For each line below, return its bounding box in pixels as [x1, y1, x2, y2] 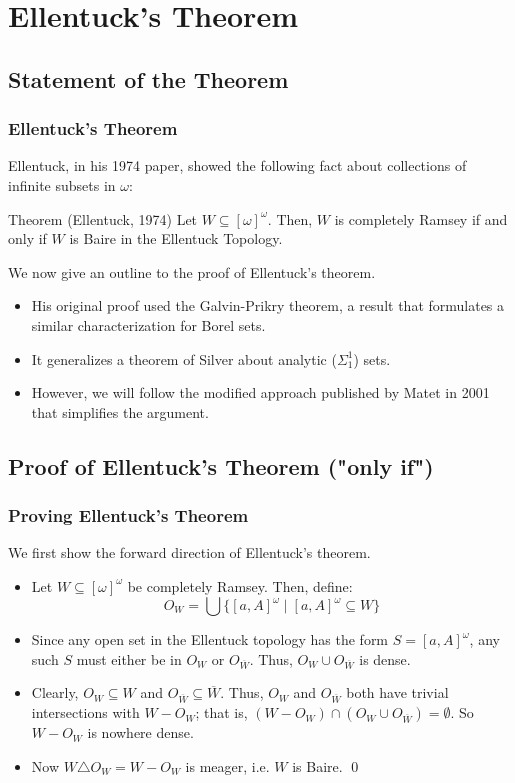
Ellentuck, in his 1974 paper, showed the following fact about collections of [8, 155, 467, 176]
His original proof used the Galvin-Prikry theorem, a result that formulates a [31, 295, 505, 316]
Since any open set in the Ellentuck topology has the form [31, 629, 389, 649]
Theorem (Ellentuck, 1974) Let [8, 208, 198, 229]
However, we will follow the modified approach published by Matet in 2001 [31, 382, 490, 403]
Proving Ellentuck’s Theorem [8, 503, 249, 528]
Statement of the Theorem [8, 63, 289, 94]
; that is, [195, 702, 248, 723]
